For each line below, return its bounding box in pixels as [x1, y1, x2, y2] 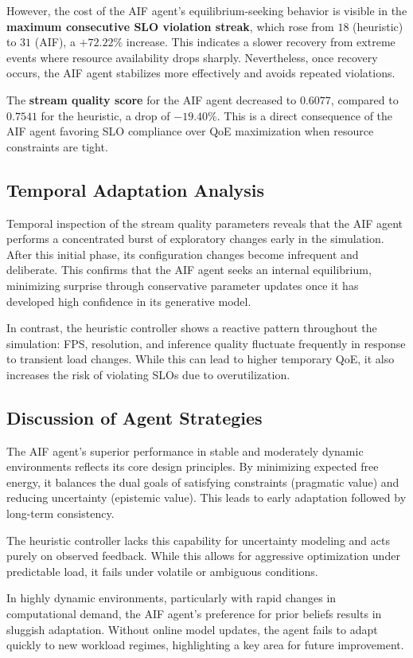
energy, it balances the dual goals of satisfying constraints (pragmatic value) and [6, 473, 399, 490]
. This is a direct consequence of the [216, 107, 393, 123]
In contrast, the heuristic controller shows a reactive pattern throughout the [6, 319, 377, 336]
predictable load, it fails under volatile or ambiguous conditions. [6, 562, 318, 579]
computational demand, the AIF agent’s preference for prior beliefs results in [6, 605, 382, 622]
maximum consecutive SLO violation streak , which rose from [6, 18, 334, 34]
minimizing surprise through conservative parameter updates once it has [6, 276, 359, 293]
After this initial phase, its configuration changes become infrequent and [6, 245, 359, 262]
